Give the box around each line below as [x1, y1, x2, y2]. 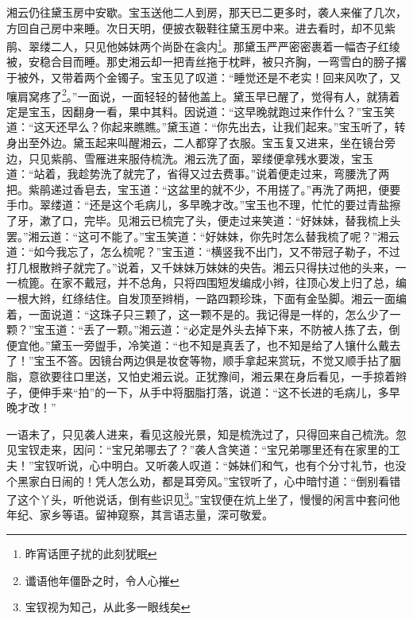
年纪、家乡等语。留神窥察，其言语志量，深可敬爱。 [6, 506, 273, 523]
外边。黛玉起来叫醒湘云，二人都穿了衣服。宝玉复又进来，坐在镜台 [39, 134, 384, 151]
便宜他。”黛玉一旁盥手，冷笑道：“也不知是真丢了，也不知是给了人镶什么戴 [6, 336, 390, 353]
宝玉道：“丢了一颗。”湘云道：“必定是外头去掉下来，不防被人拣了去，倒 [33, 321, 400, 338]
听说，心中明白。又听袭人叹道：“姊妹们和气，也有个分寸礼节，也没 [56, 456, 407, 473]
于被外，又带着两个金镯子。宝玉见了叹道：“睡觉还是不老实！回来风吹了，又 [6, 69, 401, 86]
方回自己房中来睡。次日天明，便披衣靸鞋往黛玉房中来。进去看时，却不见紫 [6, 19, 396, 36]
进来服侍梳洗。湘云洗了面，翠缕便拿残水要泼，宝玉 [106, 149, 373, 166]
